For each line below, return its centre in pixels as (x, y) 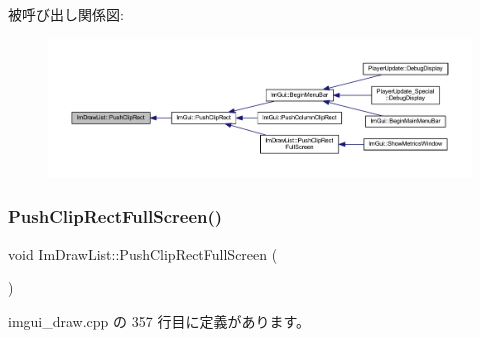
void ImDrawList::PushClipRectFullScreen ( (143, 253)
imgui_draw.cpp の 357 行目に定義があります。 (159, 320)
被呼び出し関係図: (66, 14)
